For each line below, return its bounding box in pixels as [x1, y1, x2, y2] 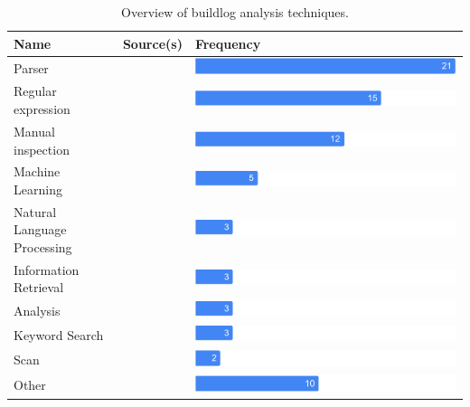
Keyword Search [14, 326, 104, 345]
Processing [14, 237, 72, 256]
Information [14, 260, 80, 279]
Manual [14, 121, 55, 140]
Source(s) [122, 33, 183, 52]
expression [14, 99, 70, 118]
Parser [14, 58, 49, 77]
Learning [14, 179, 62, 198]
